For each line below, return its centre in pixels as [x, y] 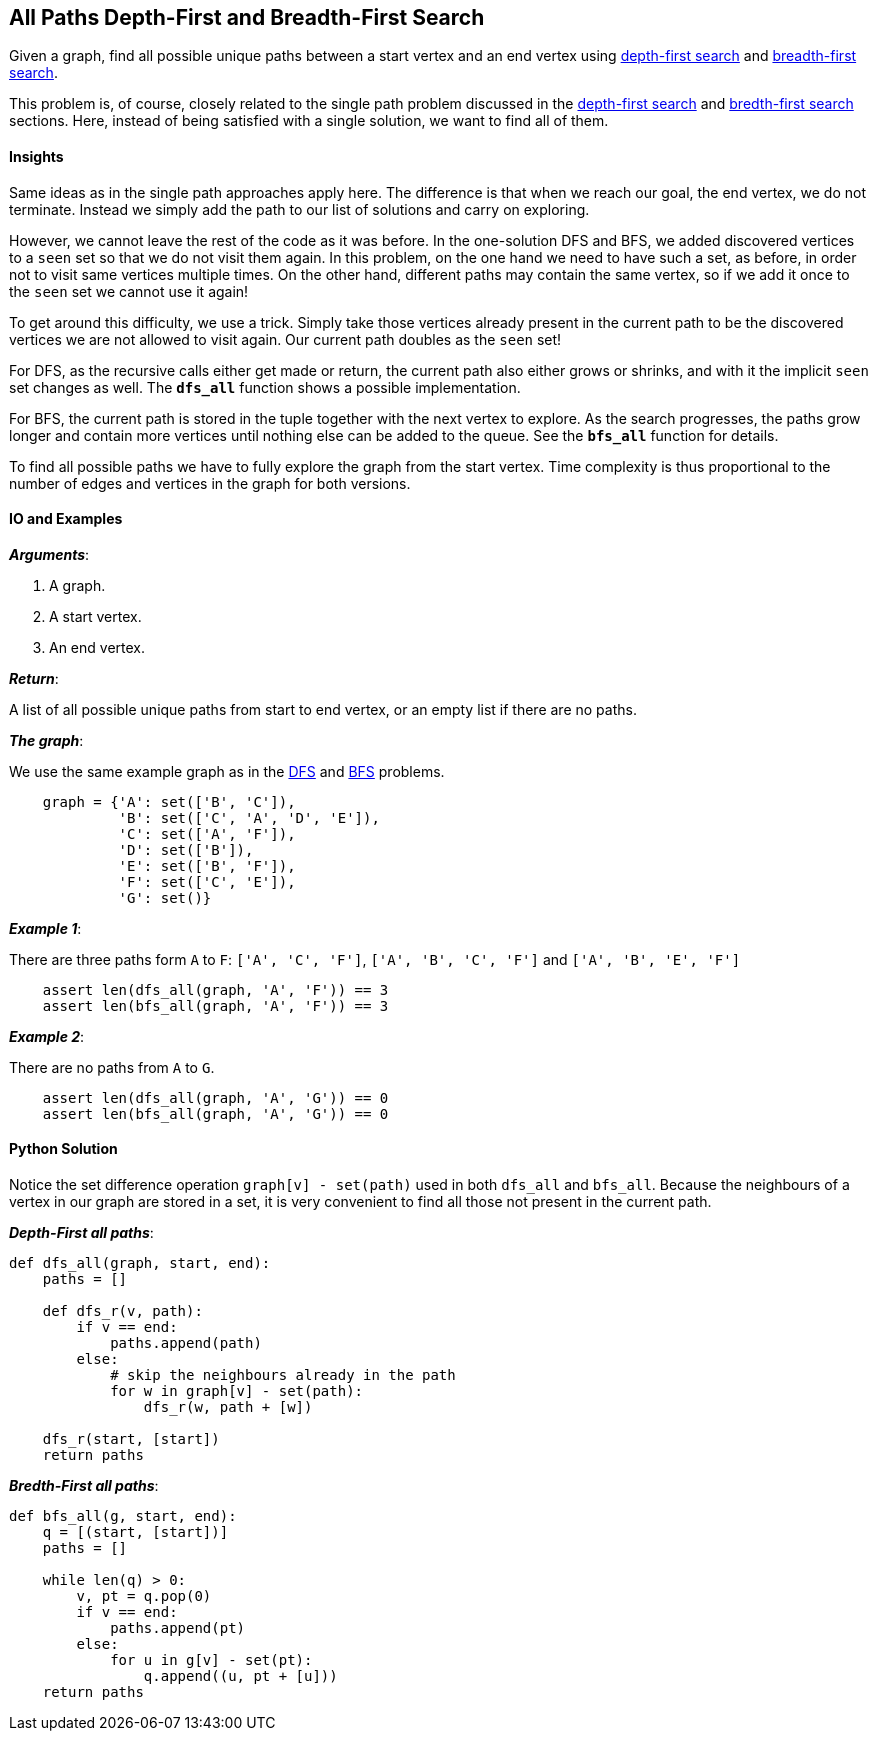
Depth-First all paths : [81, 1233]
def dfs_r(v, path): [122, 1311]
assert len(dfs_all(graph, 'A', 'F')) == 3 [215, 989]
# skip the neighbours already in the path [283, 1375]
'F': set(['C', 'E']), [207, 881]
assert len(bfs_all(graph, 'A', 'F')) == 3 [215, 1005]
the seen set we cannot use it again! [129, 291]
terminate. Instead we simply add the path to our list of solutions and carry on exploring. [299, 209]
